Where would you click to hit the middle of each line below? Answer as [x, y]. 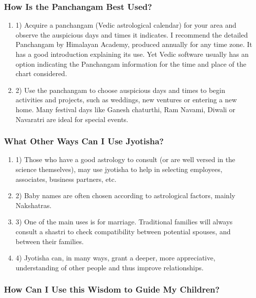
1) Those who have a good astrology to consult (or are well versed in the [125, 159]
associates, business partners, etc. [66, 179]
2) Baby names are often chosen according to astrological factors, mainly [125, 195]
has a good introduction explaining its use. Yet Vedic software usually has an [132, 54]
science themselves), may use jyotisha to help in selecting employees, [119, 169]
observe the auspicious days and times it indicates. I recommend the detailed [132, 34]
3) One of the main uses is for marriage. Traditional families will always [124, 222]
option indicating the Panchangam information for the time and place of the [131, 64]
